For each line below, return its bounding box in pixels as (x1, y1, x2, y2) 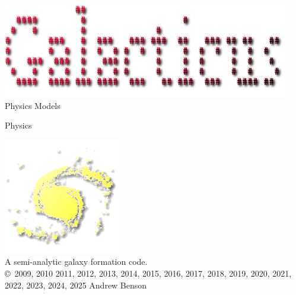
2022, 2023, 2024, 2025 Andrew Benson (5, 278, 147, 291)
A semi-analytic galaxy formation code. (5, 255, 148, 268)
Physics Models (5, 99, 61, 111)
